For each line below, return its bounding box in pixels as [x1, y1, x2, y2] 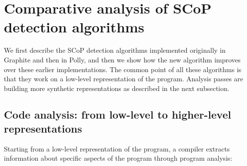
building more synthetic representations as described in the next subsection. [4, 83, 230, 93]
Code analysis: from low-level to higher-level [4, 106, 231, 121]
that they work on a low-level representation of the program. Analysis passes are [4, 74, 243, 84]
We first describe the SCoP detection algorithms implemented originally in [4, 45, 226, 55]
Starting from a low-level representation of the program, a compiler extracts [4, 143, 230, 153]
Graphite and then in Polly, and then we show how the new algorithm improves [4, 54, 241, 64]
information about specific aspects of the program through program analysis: [4, 153, 232, 163]
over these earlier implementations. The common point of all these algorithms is [4, 64, 242, 74]
